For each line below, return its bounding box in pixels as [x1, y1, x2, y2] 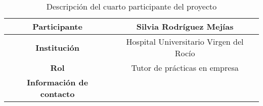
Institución [35, 41, 79, 53]
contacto [40, 88, 75, 99]
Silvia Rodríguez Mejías [136, 21, 234, 32]
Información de [26, 76, 89, 88]
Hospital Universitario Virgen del [126, 36, 244, 47]
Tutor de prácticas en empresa [131, 62, 239, 73]
